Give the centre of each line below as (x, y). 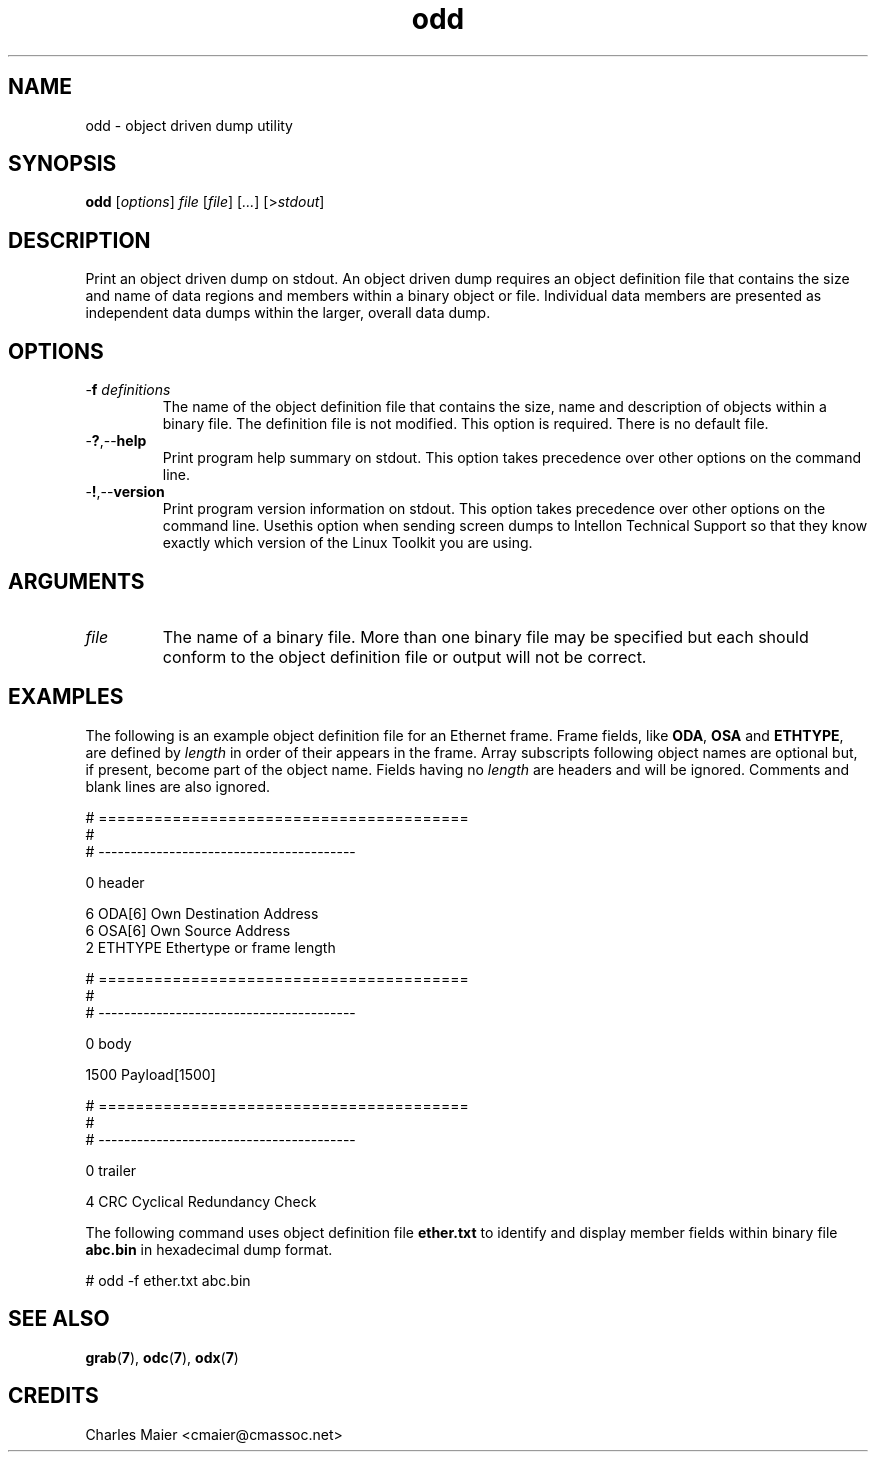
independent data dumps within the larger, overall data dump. (288, 313)
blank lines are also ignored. (178, 786)
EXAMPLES (66, 697)
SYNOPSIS (62, 164)
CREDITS (53, 1396)
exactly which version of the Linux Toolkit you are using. (347, 543)
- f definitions (128, 390)
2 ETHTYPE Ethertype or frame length (210, 947)
